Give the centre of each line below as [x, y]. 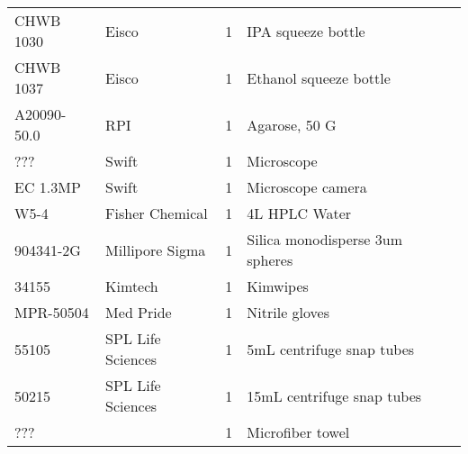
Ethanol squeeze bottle [319, 77]
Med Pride [139, 312]
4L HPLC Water [299, 213]
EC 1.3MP [48, 187]
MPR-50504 [52, 312]
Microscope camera [307, 187]
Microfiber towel [298, 432]
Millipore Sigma [156, 250]
